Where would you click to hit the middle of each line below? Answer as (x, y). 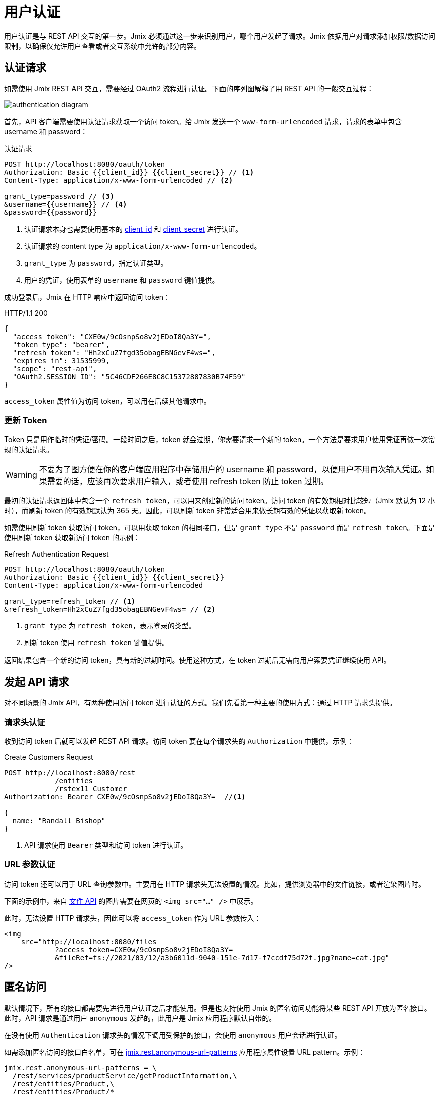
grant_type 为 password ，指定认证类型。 (96, 263)
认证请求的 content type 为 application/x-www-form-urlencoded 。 (143, 246)
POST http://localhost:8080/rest (70, 772)
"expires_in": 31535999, (61, 360)
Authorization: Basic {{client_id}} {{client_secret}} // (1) (129, 172)
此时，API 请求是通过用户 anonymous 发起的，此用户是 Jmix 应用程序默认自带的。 (140, 1018)
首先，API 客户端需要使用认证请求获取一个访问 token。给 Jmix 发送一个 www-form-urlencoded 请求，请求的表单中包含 (203, 121)
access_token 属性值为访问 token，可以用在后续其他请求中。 (107, 401)
